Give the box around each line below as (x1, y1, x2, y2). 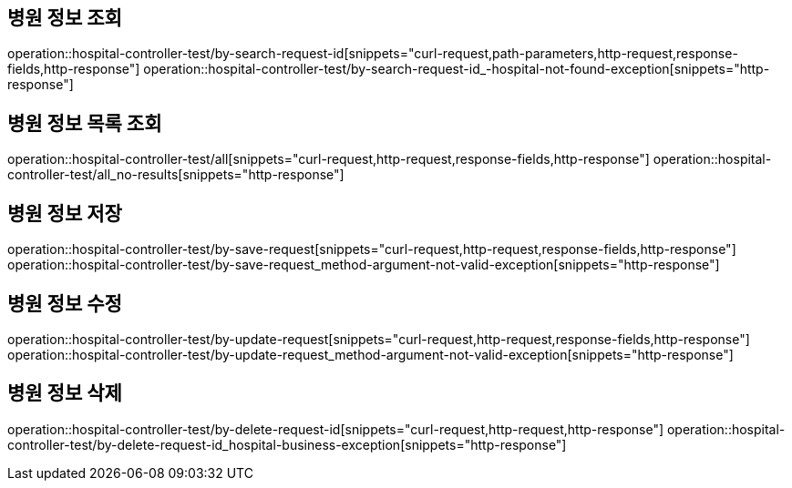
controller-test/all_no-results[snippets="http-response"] (7, 167, 345, 183)
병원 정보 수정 (7, 291, 122, 315)
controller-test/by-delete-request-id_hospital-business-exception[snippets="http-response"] (7, 436, 567, 452)
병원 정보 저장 (7, 201, 122, 225)
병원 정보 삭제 (7, 381, 122, 405)
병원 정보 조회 (7, 6, 122, 29)
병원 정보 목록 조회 (7, 111, 162, 135)
